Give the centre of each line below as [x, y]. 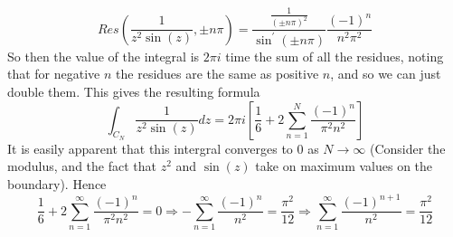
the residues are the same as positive [217, 74]
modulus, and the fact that [82, 166]
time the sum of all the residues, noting [335, 56]
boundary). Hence [57, 183]
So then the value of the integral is [104, 56]
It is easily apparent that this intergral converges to [150, 148]
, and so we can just [386, 74]
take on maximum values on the [344, 166]
